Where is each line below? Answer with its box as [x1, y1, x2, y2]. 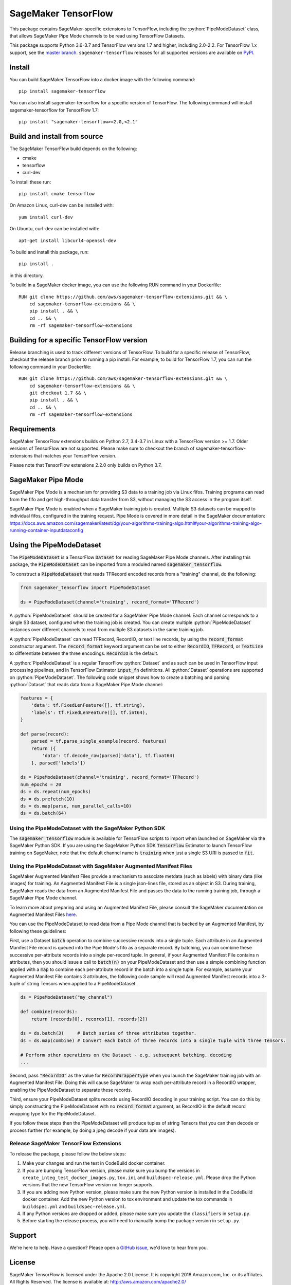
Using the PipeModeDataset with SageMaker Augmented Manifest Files [9, 862, 192, 870]
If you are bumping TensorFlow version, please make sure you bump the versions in [22, 1167, 200, 1173]
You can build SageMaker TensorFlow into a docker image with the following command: [9, 76, 195, 82]
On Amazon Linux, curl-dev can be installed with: [9, 202, 114, 208]
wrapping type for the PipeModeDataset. [9, 1110, 96, 1116]
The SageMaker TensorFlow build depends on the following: [9, 145, 137, 152]
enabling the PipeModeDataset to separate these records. [9, 1087, 132, 1093]
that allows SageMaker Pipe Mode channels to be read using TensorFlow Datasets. [9, 32, 185, 39]
